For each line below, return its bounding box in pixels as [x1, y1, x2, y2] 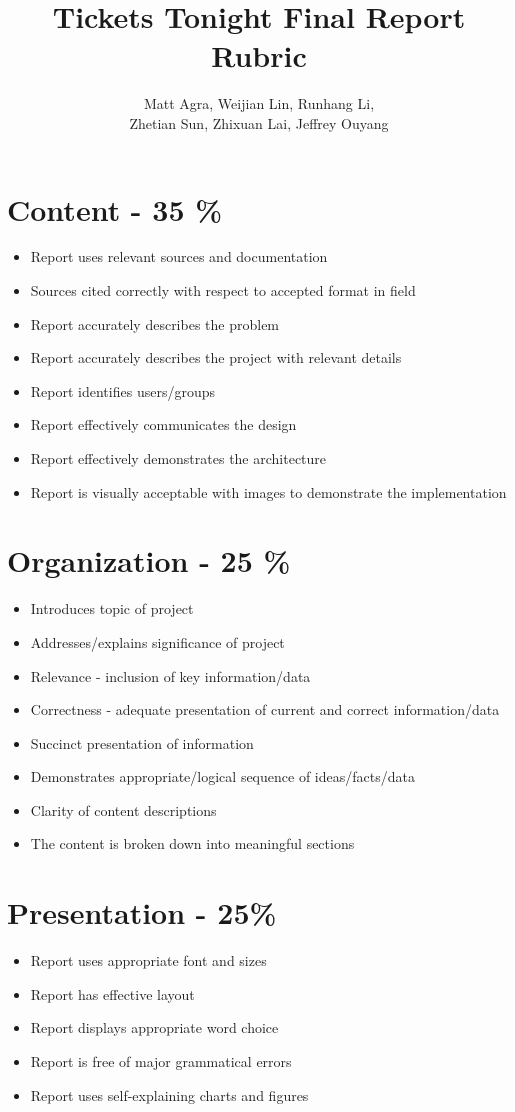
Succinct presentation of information [30, 732, 254, 753]
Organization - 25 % [7, 540, 291, 581]
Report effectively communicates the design [30, 414, 297, 435]
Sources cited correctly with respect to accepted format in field [30, 280, 416, 301]
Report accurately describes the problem [30, 313, 280, 334]
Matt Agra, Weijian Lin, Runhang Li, [143, 93, 375, 114]
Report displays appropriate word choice [30, 1017, 279, 1038]
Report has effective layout [30, 983, 195, 1004]
